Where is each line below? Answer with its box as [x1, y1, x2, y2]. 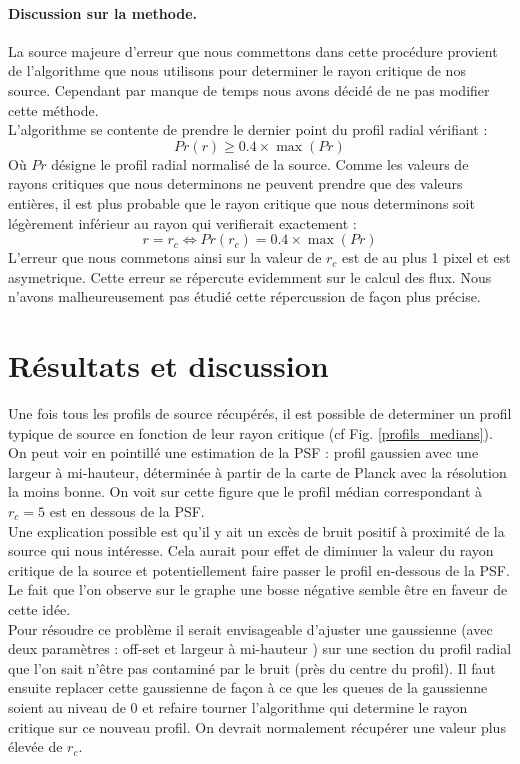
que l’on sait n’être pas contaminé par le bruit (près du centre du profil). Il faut [8, 657, 496, 678]
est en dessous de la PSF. [49, 501, 205, 522]
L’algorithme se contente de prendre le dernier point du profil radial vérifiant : [8, 119, 488, 140]
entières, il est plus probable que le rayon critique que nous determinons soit [8, 192, 475, 213]
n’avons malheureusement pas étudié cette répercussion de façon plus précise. [8, 286, 481, 307]
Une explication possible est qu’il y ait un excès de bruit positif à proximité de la [8, 520, 505, 541]
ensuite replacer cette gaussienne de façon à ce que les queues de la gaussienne [8, 677, 488, 698]
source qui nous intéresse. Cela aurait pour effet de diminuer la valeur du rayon [8, 540, 494, 561]
